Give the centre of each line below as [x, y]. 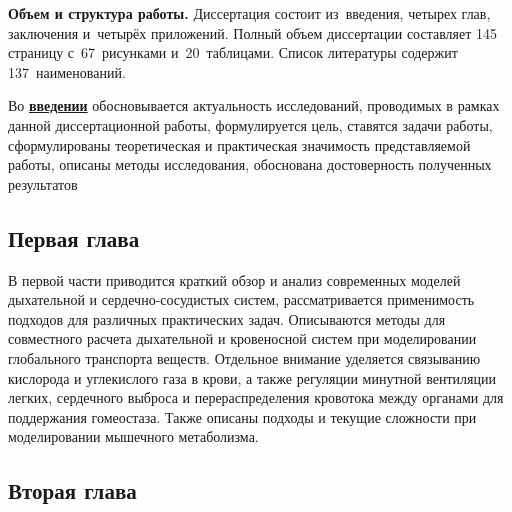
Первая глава [74, 237]
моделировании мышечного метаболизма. [133, 436]
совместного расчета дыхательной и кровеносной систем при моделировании [242, 338]
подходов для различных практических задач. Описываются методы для [227, 318]
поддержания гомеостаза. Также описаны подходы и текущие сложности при [242, 416]
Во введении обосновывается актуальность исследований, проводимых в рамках [254, 105]
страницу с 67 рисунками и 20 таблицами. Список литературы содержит [233, 52]
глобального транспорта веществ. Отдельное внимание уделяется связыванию [244, 357]
